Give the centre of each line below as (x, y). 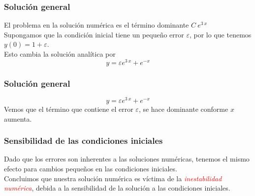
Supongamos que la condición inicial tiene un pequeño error (94, 34)
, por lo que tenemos (220, 34)
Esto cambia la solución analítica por (60, 54)
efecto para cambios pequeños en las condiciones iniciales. (91, 168)
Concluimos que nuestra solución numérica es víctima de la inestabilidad (113, 178)
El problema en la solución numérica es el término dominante (96, 25)
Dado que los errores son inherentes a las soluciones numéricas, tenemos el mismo (127, 159)
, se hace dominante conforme (183, 109)
